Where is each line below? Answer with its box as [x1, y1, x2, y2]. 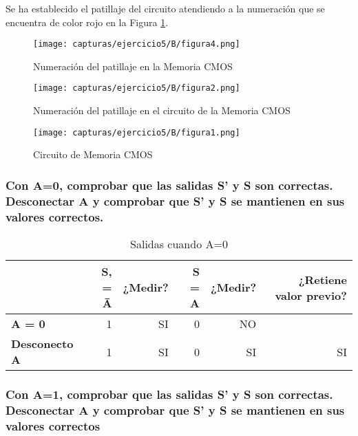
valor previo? [275, 287, 347, 303]
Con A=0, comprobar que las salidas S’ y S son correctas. [6, 176, 333, 193]
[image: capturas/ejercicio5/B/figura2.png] [33, 83, 240, 94]
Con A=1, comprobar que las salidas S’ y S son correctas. [6, 385, 333, 402]
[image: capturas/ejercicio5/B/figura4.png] [33, 39, 240, 50]
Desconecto [11, 336, 74, 351]
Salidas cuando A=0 [130, 236, 228, 252]
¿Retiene [298, 271, 347, 287]
